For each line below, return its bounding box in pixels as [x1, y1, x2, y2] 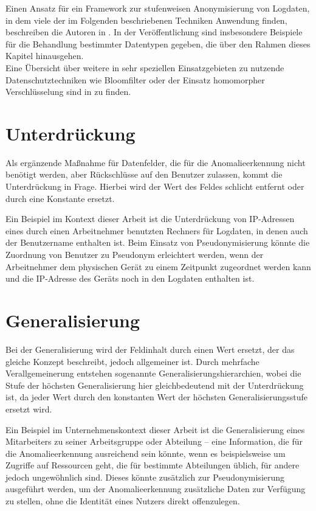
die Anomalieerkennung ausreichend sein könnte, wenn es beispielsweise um [5, 447, 286, 459]
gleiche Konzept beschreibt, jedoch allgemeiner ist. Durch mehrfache [5, 355, 259, 367]
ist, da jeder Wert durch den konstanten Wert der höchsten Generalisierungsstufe [5, 391, 308, 403]
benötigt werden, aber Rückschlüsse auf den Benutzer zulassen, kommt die [5, 168, 283, 181]
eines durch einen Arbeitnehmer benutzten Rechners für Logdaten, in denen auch [5, 224, 308, 237]
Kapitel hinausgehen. [5, 49, 84, 62]
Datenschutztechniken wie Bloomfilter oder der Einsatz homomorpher [5, 73, 265, 86]
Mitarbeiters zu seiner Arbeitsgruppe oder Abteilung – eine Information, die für [5, 435, 303, 448]
